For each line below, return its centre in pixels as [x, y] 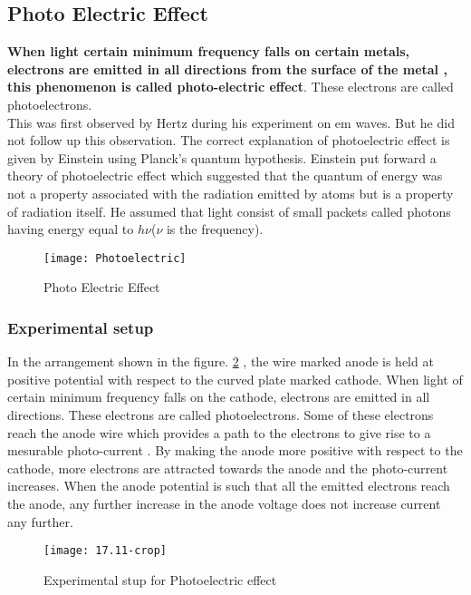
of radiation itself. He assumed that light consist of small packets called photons [229, 211]
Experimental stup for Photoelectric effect [160, 579]
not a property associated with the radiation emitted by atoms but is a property [231, 193]
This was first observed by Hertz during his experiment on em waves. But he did [231, 122]
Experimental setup [81, 327]
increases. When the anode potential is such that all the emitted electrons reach [229, 486]
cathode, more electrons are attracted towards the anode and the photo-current [228, 468]
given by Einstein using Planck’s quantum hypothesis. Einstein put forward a [222, 157]
